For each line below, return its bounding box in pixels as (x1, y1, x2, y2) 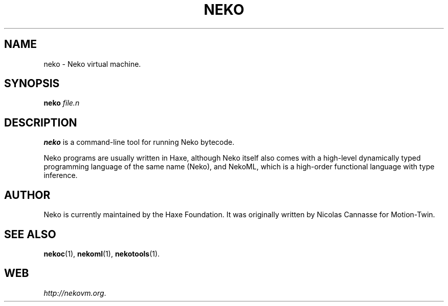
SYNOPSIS (4, 77, 60, 90)
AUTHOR (4, 188, 51, 201)
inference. (43, 171, 78, 180)
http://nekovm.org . (43, 288, 106, 297)
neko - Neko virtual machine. (43, 59, 141, 68)
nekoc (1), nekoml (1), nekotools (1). (43, 249, 160, 258)
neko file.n (43, 98, 80, 108)
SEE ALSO (4, 227, 56, 241)
